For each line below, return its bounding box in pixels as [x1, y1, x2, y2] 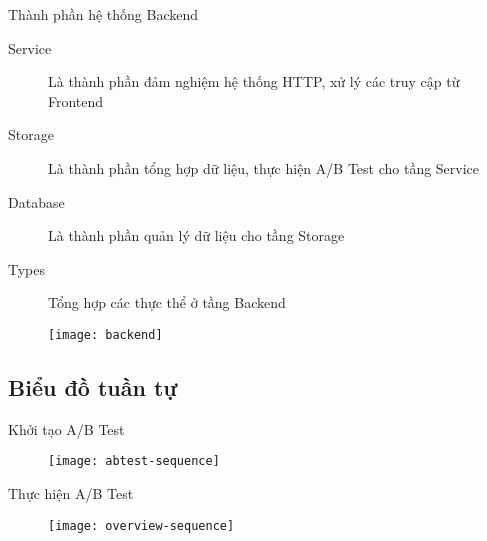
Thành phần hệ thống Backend [8, 4, 198, 24]
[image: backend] [48, 327, 163, 342]
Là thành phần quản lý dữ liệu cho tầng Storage [48, 225, 345, 246]
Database [8, 191, 65, 212]
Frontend [48, 90, 104, 111]
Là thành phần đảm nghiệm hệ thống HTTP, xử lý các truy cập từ [48, 71, 460, 92]
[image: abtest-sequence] [48, 454, 220, 469]
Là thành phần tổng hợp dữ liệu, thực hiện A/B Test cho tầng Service [48, 157, 480, 178]
